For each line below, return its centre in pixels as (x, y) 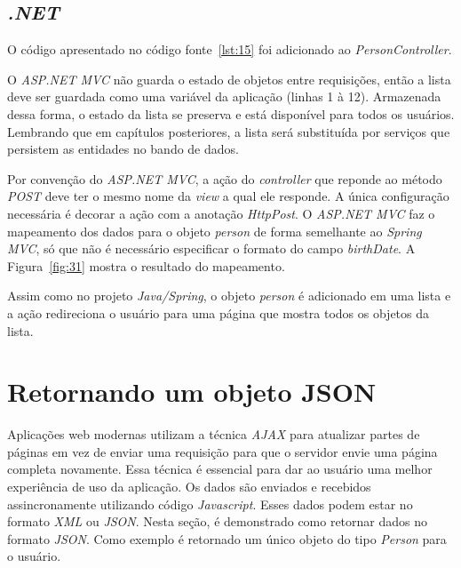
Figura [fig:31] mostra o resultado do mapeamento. (146, 265)
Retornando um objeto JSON (192, 392)
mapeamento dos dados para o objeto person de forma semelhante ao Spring (215, 231)
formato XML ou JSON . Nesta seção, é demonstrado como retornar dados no (218, 521)
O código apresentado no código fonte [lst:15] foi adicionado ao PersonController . (230, 49)
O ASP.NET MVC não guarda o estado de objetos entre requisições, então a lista (229, 79)
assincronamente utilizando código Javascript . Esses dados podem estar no (210, 504)
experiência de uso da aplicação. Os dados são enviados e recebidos (189, 487)
